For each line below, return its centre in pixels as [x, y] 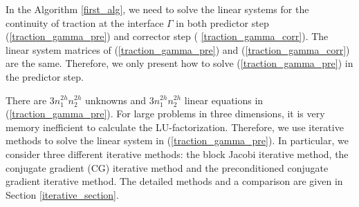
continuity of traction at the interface [85, 22]
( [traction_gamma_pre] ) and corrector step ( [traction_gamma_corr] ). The [167, 36]
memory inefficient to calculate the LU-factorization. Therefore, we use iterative [175, 127]
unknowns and [116, 100]
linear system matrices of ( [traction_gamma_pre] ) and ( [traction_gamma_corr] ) [178, 49]
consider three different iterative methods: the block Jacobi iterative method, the [177, 154]
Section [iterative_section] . [62, 194]
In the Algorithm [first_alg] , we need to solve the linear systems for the [157, 9]
